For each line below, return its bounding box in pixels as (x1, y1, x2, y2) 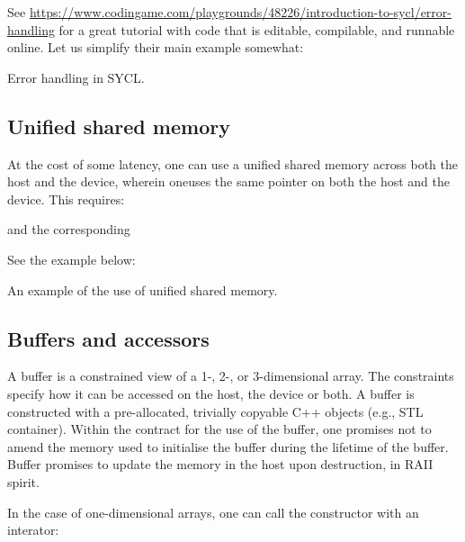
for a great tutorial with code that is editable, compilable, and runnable (58, 20, 455, 39)
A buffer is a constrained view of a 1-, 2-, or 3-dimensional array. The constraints (7, 366, 454, 385)
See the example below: (7, 249, 136, 268)
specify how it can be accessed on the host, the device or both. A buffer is (7, 384, 415, 402)
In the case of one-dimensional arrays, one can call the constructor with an (7, 502, 419, 521)
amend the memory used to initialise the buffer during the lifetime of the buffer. (7, 437, 449, 456)
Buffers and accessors (7, 324, 210, 352)
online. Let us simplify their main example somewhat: (7, 38, 304, 57)
